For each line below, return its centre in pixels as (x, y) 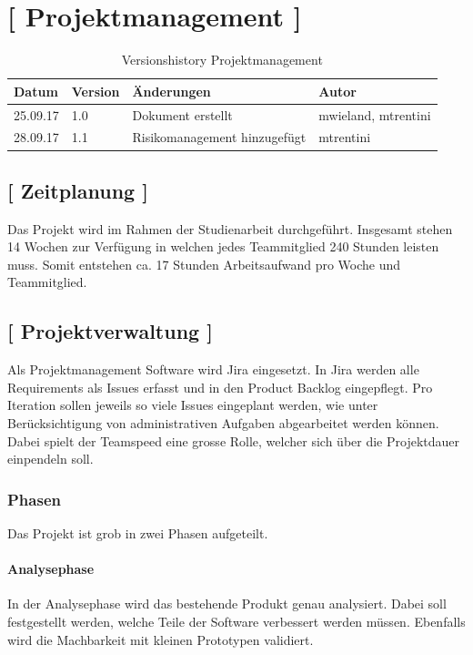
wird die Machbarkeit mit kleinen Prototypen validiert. (161, 639)
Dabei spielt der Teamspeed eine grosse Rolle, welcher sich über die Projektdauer (233, 440)
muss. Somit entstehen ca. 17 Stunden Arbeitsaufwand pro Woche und (204, 264)
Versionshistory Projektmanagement (222, 60)
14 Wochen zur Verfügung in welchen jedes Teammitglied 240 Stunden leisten (223, 246)
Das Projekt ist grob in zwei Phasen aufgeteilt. (138, 533)
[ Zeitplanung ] (78, 190)
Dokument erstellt (182, 114)
